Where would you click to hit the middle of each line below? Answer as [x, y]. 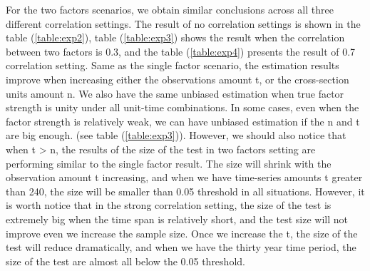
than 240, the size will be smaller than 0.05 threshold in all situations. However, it [185, 191]
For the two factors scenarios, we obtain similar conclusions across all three [170, 9]
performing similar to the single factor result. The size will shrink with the [169, 163]
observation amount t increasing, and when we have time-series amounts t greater [184, 177]
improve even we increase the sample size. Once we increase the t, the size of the [182, 233]
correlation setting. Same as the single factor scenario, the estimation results [173, 65]
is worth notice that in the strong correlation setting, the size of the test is [169, 205]
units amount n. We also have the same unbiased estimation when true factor [175, 93]
